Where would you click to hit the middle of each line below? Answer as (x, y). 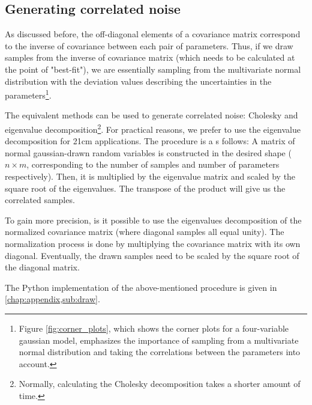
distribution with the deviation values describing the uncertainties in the (138, 81)
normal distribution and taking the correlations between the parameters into (160, 352)
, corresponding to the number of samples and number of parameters (153, 164)
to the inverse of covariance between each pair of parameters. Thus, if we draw (149, 45)
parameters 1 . (28, 94)
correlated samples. (40, 200)
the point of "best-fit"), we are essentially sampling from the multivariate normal (153, 69)
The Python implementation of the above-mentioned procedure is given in (141, 287)
